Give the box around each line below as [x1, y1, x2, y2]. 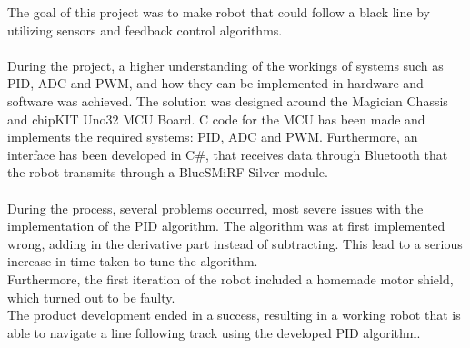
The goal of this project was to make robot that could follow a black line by [7, 3, 430, 21]
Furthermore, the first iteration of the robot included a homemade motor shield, [7, 269, 454, 288]
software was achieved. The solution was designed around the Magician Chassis [7, 91, 448, 110]
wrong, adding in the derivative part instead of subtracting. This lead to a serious [7, 234, 463, 253]
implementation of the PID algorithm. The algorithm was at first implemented [7, 216, 445, 235]
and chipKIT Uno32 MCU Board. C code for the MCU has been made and [7, 109, 425, 128]
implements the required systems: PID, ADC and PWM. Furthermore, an [7, 127, 418, 146]
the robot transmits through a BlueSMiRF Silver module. [7, 163, 328, 182]
